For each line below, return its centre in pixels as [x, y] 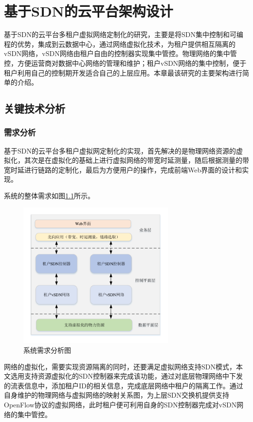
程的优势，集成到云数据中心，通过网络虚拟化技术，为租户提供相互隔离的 [120, 44]
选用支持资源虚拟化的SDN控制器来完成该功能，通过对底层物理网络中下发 [126, 376]
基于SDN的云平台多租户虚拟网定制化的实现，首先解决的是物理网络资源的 [120, 150]
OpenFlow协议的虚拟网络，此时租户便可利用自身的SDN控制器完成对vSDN [120, 404]
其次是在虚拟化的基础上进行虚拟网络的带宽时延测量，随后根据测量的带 [136, 160]
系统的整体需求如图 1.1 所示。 [49, 196]
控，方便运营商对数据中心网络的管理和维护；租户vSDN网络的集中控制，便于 [125, 63]
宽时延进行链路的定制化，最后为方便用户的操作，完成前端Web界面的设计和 [123, 169]
